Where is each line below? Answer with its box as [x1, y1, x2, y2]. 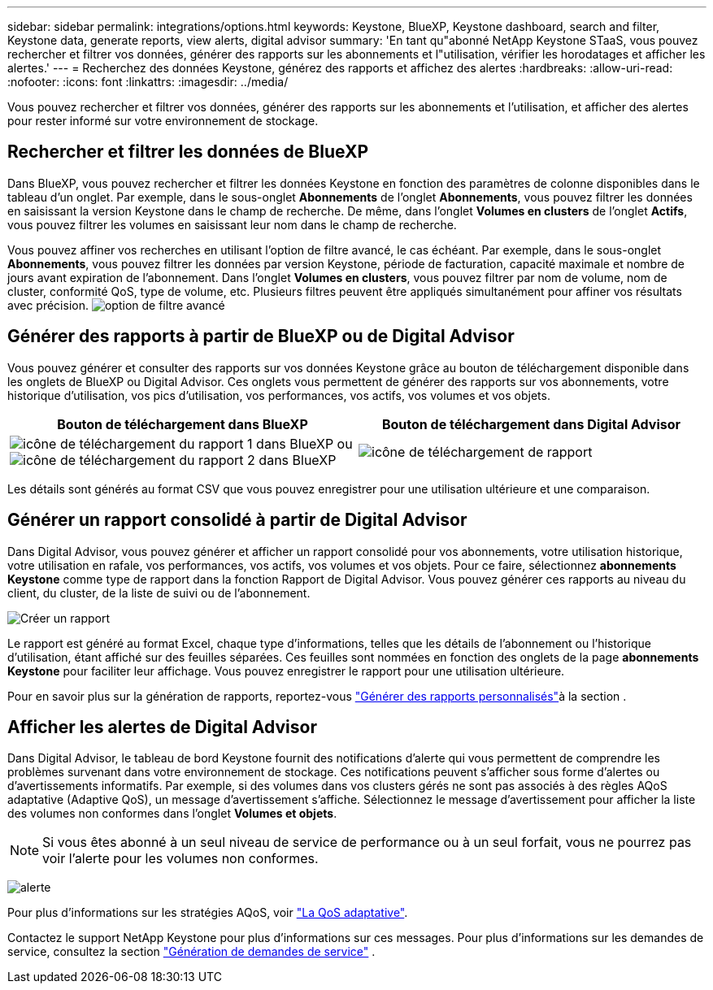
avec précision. [7, 297, 89, 312]
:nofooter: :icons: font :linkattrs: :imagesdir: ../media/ [7, 75, 289, 89]
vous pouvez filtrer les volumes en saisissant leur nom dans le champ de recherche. [7, 217, 457, 232]
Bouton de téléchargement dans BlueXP [57, 415, 308, 432]
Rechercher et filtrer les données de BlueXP [7, 141, 369, 163]
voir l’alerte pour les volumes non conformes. [42, 850, 319, 867]
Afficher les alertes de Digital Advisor [7, 716, 317, 737]
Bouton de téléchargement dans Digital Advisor [381, 415, 681, 432]
